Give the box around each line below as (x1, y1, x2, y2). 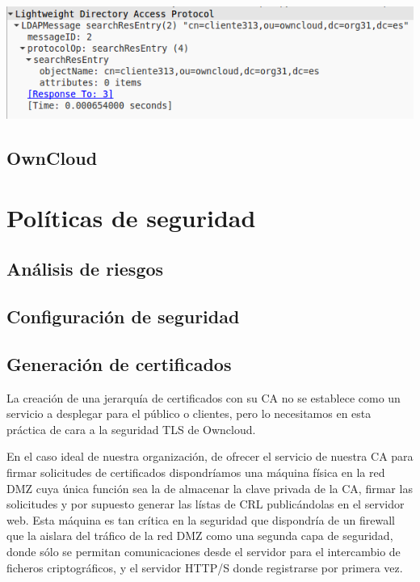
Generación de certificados (6, 351, 232, 376)
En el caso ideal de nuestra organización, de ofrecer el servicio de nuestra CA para (6, 448, 414, 465)
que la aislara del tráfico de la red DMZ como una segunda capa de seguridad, (6, 527, 393, 544)
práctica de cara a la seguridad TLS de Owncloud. (6, 420, 256, 437)
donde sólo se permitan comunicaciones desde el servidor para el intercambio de (6, 542, 401, 559)
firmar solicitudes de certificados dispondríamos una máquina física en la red (6, 464, 385, 480)
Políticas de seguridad (6, 200, 256, 234)
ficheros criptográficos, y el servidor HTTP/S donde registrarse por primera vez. (6, 559, 403, 576)
